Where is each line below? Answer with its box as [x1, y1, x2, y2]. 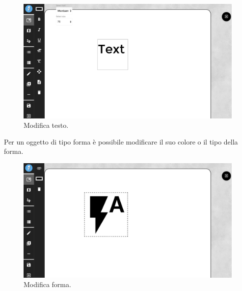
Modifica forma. [24, 279, 71, 290]
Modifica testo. [24, 120, 69, 130]
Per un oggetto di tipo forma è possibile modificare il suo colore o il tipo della [4, 136, 238, 146]
